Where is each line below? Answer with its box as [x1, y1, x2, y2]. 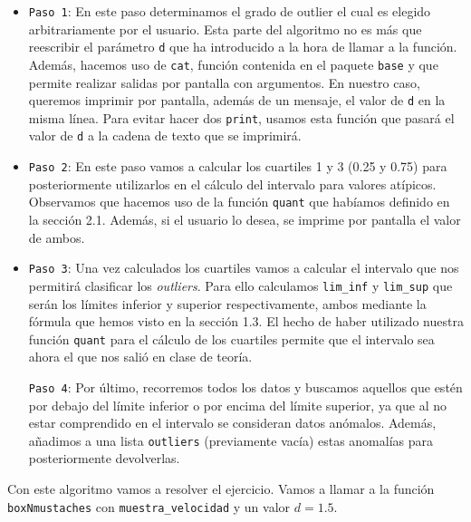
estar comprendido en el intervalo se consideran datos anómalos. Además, [28, 413, 437, 432]
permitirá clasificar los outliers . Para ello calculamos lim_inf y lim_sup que [28, 275, 453, 295]
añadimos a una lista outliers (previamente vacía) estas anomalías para [28, 430, 434, 449]
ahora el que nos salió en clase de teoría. [28, 347, 253, 366]
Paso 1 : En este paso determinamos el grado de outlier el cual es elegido [28, 2, 431, 20]
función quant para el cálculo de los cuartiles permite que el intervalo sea [28, 329, 435, 348]
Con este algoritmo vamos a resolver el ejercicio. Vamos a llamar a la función [7, 479, 435, 498]
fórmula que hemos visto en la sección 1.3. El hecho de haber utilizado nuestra [28, 312, 464, 331]
